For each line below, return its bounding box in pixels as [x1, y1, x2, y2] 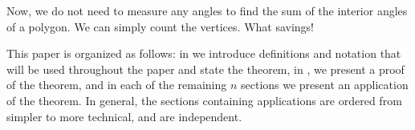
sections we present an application [240, 76, 409, 93]
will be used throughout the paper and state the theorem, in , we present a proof [6, 60, 405, 77]
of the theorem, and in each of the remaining [6, 76, 227, 93]
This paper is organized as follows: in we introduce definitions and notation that [6, 45, 401, 62]
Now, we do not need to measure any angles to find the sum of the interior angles [6, 2, 408, 18]
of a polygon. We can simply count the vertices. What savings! [6, 18, 315, 35]
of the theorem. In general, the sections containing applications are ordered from [6, 91, 402, 108]
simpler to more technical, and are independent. [6, 108, 242, 124]
